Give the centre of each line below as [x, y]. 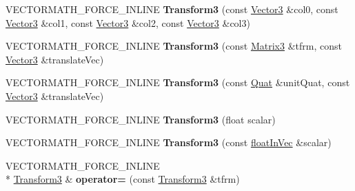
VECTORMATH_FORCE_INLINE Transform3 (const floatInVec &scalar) [169, 142]
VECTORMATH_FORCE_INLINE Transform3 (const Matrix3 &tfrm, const [174, 46]
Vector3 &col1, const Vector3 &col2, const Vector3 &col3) [128, 22]
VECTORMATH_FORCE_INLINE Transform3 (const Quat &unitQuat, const [178, 82]
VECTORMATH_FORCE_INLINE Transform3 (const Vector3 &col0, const [172, 9]
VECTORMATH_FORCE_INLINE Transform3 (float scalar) [141, 119]
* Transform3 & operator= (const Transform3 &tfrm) [123, 179]
